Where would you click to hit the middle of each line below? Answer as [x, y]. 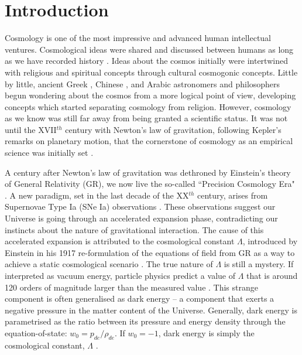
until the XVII [31, 129]
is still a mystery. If [259, 264]
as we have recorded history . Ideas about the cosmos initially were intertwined [146, 61]
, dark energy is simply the [206, 332]
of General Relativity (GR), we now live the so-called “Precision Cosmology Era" [150, 184]
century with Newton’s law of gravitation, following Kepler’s [173, 129]
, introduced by [270, 241]
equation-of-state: [36, 332]
